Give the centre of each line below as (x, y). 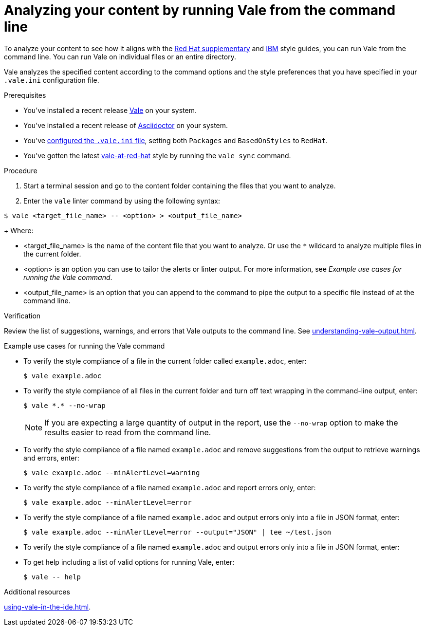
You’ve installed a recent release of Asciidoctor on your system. (126, 125)
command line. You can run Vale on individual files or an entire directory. (120, 56)
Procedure (21, 170)
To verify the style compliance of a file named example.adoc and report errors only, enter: (170, 487)
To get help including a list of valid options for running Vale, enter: (129, 562)
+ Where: (19, 230)
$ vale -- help (52, 577)
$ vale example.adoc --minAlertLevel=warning (112, 472)
